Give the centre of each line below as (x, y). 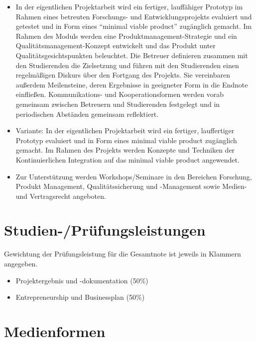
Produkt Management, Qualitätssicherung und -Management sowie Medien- (131, 186)
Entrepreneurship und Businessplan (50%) (80, 297)
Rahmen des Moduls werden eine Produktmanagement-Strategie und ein (126, 36)
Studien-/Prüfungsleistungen (105, 230)
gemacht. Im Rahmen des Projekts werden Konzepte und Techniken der (125, 150)
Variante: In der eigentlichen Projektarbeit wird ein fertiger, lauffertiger (125, 130)
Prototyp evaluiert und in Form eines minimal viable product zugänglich (126, 140)
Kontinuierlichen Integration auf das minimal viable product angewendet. (128, 159)
